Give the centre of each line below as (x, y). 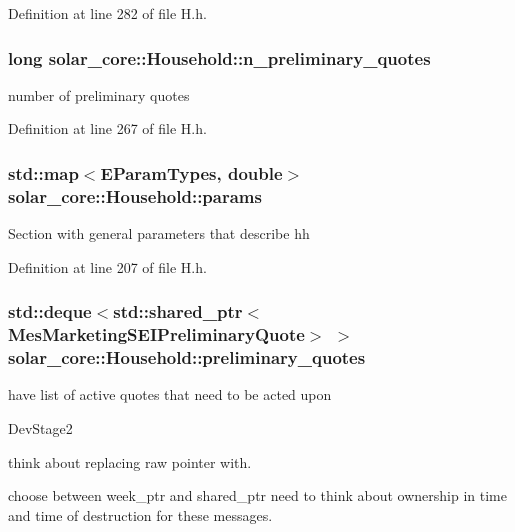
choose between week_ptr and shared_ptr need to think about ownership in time (257, 495)
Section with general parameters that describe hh (159, 233)
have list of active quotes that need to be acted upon (170, 394)
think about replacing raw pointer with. (130, 461)
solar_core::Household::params (135, 195)
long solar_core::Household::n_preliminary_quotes (219, 57)
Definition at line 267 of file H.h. (107, 128)
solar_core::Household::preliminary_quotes (187, 357)
